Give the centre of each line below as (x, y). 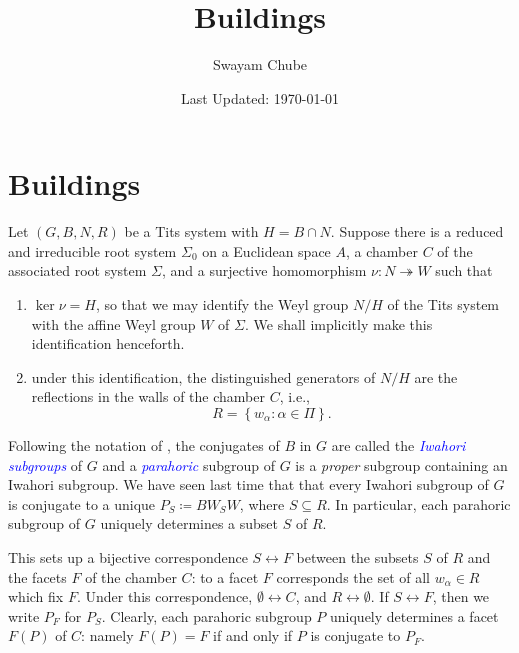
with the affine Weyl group (113, 323)
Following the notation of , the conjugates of (144, 445)
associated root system (77, 270)
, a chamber (382, 250)
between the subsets (357, 556)
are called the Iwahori (398, 445)
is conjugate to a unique (82, 503)
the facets (37, 576)
